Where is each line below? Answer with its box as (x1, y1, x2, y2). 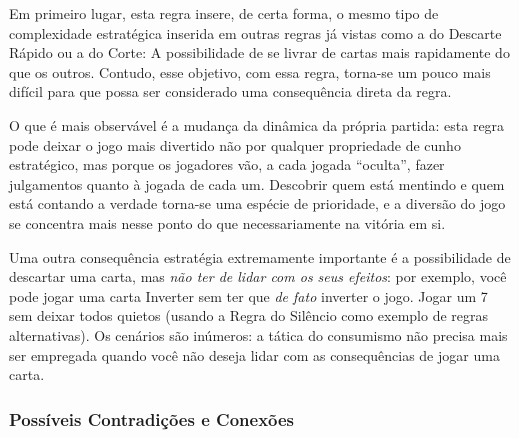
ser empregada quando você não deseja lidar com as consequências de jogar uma (9, 344, 500, 365)
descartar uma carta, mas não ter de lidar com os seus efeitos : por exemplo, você (9, 266, 507, 287)
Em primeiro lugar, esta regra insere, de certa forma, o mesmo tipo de (9, 3, 439, 23)
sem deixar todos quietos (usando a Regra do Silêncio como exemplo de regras (9, 305, 489, 326)
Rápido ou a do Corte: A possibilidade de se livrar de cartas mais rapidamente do (9, 42, 510, 63)
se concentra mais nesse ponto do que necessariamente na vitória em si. (9, 212, 446, 233)
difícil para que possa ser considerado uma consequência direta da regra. (9, 81, 452, 102)
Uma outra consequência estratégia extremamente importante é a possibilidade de (9, 246, 511, 267)
